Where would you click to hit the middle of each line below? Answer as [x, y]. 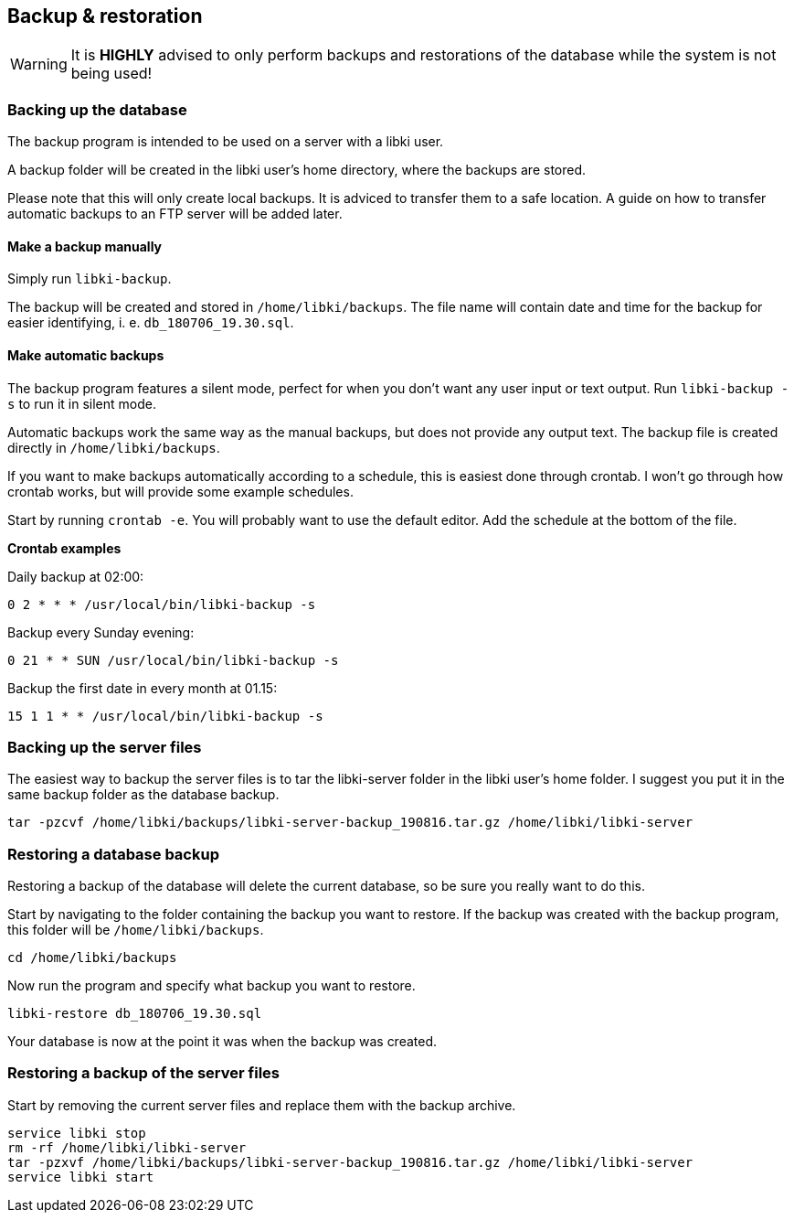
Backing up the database [97, 109]
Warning [39, 64]
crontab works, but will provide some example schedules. [180, 491]
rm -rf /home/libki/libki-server [127, 1147]
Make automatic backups [86, 355]
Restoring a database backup [113, 854]
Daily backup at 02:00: [76, 576]
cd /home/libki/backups [92, 958]
